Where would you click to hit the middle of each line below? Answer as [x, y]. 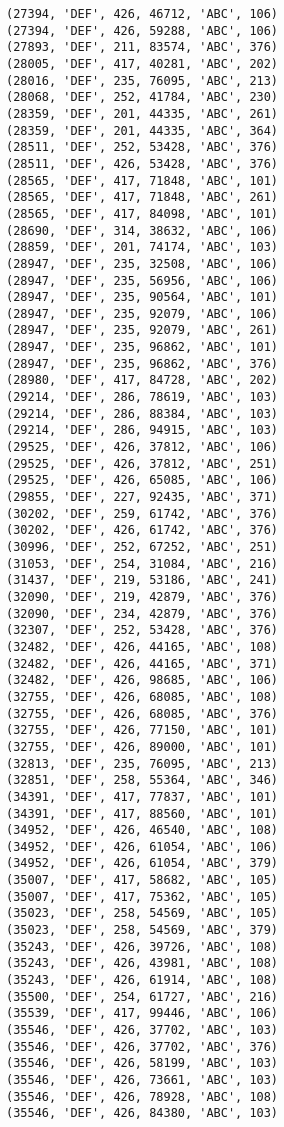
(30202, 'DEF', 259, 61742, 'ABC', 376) [142, 513]
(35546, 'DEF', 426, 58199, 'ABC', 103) [142, 1063]
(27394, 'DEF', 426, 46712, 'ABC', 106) [142, 14]
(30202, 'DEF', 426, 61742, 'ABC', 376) [142, 530]
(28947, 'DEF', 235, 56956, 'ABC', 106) [142, 280]
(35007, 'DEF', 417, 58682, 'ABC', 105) [142, 880]
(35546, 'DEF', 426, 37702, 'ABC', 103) [142, 1030]
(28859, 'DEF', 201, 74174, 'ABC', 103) [142, 247]
